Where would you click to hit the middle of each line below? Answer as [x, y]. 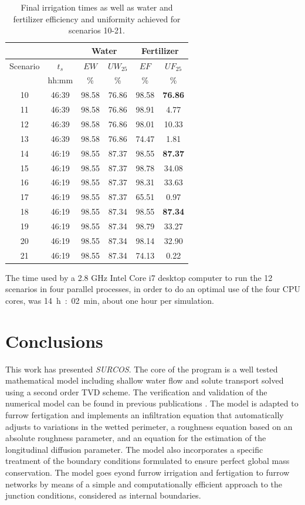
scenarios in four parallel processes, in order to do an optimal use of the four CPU [153, 289]
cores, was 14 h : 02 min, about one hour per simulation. [110, 300]
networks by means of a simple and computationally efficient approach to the [144, 484]
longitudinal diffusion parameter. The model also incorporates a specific [134, 449]
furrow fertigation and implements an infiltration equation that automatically [145, 414]
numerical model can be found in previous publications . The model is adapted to [152, 403]
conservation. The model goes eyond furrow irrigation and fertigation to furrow [148, 472]
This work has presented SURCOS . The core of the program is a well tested [142, 369]
